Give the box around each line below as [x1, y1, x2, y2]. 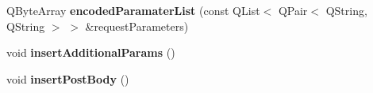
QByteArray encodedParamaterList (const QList [6, 2, 260, 18]
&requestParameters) [85, 17, 189, 34]
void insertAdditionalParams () [6, 44, 175, 61]
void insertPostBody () [6, 70, 129, 87]
